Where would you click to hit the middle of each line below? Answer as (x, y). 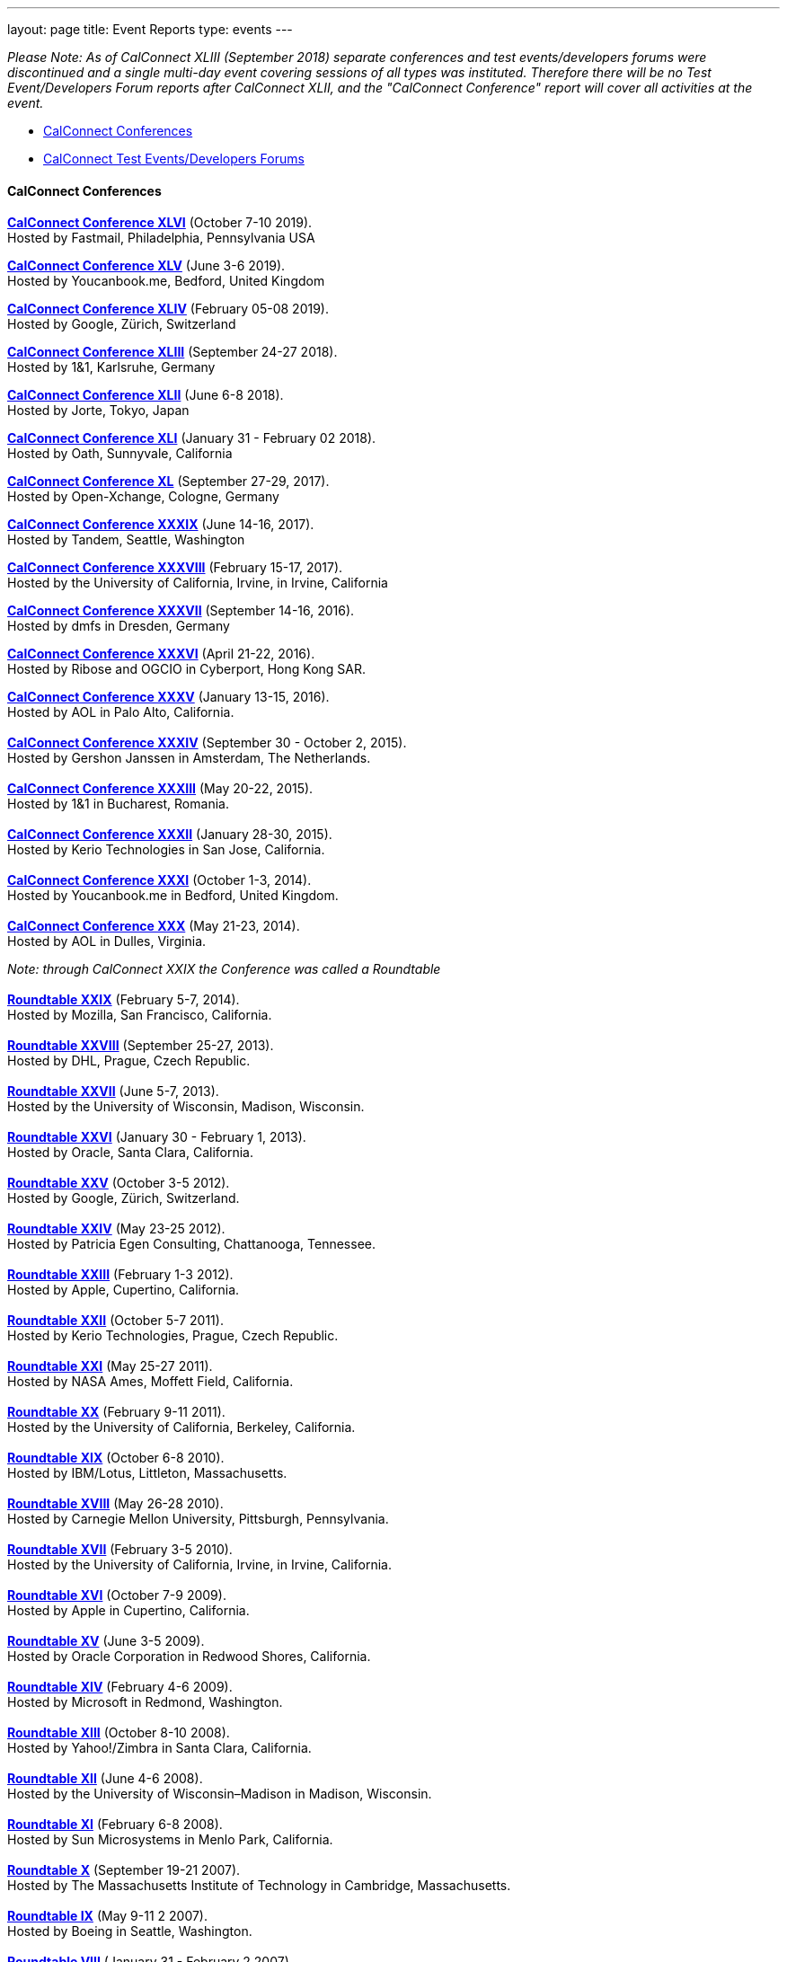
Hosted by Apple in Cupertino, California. (128, 1611)
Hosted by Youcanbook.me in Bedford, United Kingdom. (173, 896)
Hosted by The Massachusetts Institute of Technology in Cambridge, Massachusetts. (259, 1886)
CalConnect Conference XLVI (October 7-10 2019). (160, 223)
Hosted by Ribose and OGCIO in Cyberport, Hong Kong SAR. (186, 669)
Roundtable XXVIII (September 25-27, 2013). (141, 1046)
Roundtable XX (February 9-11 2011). (116, 1412)
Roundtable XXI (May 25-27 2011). (110, 1366)
